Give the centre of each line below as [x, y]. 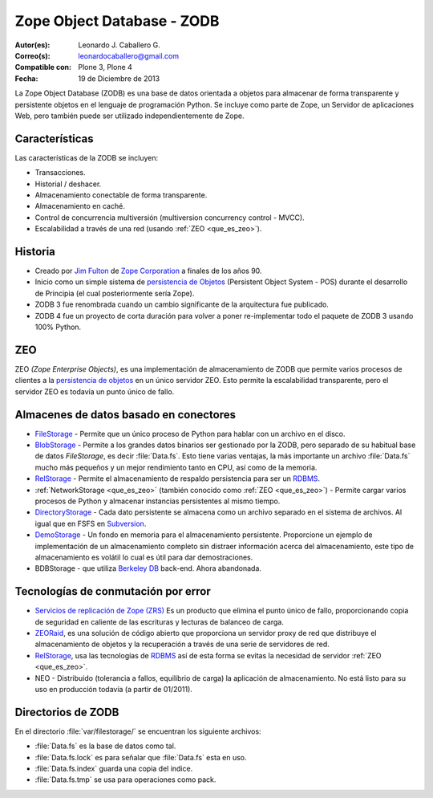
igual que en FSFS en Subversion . [91, 523]
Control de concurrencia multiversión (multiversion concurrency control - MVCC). [170, 218]
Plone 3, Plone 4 [105, 67]
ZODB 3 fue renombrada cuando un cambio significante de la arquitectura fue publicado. [182, 304]
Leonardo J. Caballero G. [119, 45]
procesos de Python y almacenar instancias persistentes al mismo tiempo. [158, 501]
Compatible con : [43, 67]
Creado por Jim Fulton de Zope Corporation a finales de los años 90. [148, 271]
